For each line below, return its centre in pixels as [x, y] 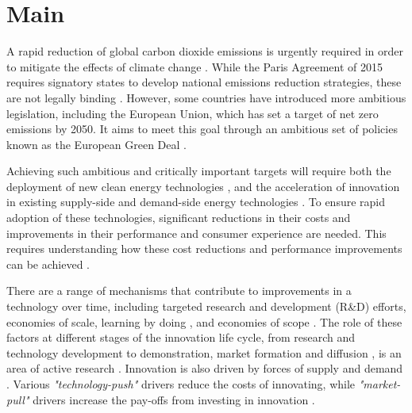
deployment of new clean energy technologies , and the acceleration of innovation [203, 186]
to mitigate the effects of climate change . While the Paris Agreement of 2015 [195, 66]
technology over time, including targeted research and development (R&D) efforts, [206, 306]
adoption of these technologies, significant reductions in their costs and [179, 218]
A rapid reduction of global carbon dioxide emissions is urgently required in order [205, 51]
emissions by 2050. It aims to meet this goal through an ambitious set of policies [202, 129]
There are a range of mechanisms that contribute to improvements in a [179, 291]
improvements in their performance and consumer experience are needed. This [196, 233]
